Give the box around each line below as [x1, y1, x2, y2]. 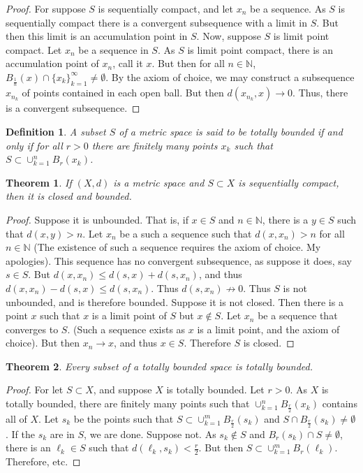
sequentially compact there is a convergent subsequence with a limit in [6, 15, 308, 29]
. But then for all [151, 56, 225, 71]
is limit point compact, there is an [187, 42, 334, 57]
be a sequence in [78, 42, 149, 57]
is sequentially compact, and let [98, 1, 234, 15]
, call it [112, 56, 143, 71]
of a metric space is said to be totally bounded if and [119, 124, 343, 138]
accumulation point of [6, 56, 99, 71]
